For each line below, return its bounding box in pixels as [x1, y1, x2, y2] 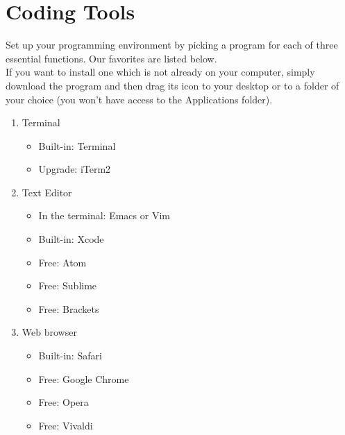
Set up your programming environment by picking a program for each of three [6, 37, 338, 52]
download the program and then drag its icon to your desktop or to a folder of [6, 78, 339, 92]
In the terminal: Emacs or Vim [38, 208, 170, 223]
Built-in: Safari [38, 348, 102, 363]
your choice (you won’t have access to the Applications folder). [6, 92, 273, 106]
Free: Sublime [38, 278, 97, 293]
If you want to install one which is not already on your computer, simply [6, 65, 315, 79]
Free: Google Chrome [38, 371, 129, 386]
